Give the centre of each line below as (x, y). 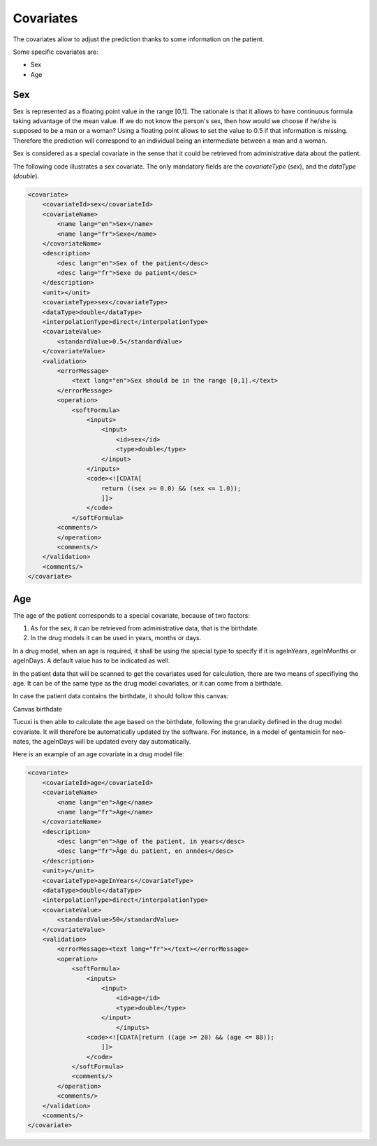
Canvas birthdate (38, 709)
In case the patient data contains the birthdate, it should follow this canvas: (121, 696)
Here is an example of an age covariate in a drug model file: (99, 754)
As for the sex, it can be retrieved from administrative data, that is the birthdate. (145, 628)
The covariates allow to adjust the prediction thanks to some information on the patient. (139, 39)
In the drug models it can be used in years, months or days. (116, 638)
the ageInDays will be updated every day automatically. (112, 741)
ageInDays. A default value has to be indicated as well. (91, 660)
